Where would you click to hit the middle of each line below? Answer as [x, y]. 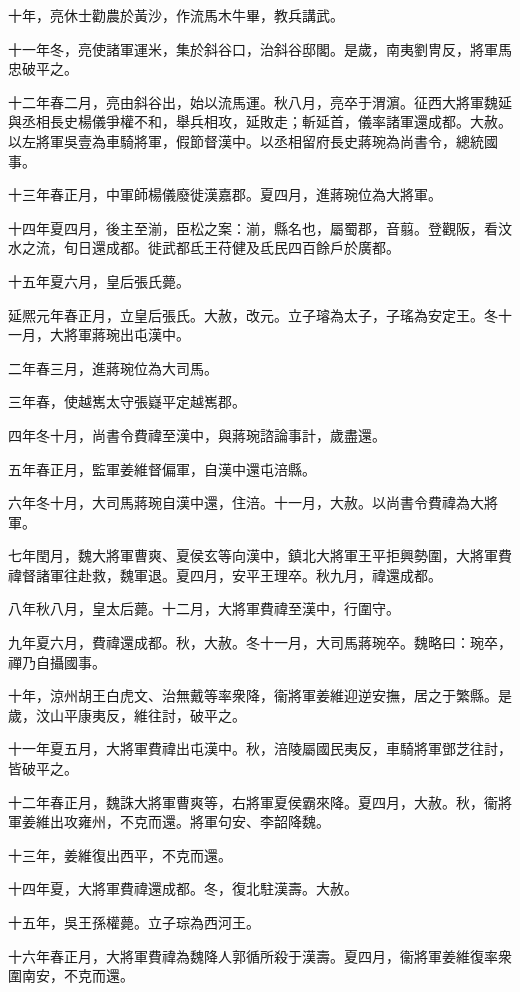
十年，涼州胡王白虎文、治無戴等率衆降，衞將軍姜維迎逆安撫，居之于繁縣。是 [260, 695]
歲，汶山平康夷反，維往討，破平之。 [127, 714]
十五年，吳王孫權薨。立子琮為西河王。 [134, 922]
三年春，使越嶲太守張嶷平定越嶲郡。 [127, 401]
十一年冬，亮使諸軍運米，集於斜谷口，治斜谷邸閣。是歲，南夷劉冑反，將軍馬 [260, 48]
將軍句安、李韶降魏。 [259, 821]
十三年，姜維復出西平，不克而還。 [120, 854]
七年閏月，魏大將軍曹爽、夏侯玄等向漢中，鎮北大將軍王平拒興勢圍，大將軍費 [260, 555]
